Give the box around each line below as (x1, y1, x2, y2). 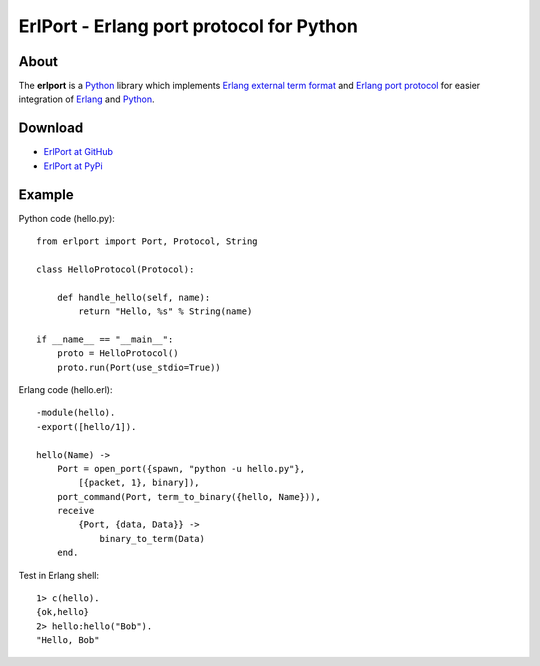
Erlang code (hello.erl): (18, 383, 113, 395)
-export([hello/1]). (36, 421, 137, 432)
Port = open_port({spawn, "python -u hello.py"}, (56, 463, 305, 474)
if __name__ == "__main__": (36, 333, 174, 345)
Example (18, 186, 74, 203)
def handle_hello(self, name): (56, 291, 211, 303)
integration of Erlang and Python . (18, 93, 155, 105)
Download (18, 120, 84, 137)
